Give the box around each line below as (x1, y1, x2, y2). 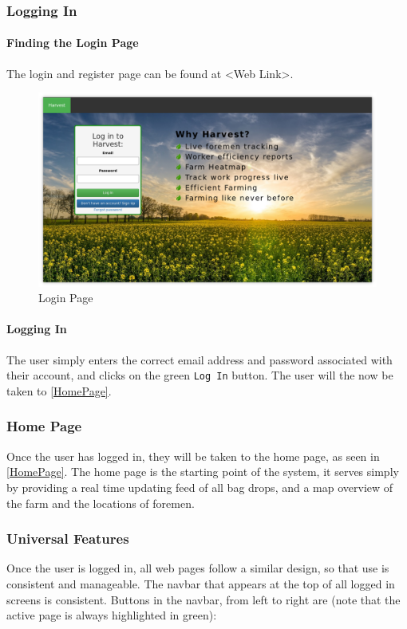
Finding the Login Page (6, 34, 139, 51)
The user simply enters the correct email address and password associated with (6, 351, 393, 368)
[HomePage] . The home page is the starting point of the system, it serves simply (6, 463, 399, 480)
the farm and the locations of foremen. (6, 494, 195, 511)
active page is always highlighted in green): (6, 607, 217, 623)
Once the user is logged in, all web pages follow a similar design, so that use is (6, 560, 389, 576)
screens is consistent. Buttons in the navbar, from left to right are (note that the (6, 591, 401, 607)
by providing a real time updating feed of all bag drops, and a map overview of (6, 478, 393, 495)
